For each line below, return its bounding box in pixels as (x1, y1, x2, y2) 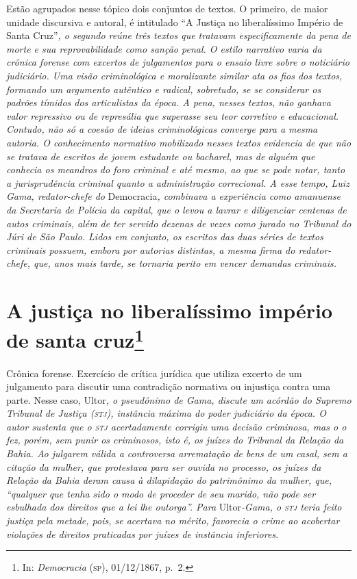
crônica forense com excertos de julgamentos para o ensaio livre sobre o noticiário (6, 55, 349, 69)
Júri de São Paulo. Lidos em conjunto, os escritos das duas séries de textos (6, 229, 323, 244)
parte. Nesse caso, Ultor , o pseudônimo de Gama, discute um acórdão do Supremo (6, 392, 352, 407)
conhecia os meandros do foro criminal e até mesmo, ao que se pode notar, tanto (6, 162, 345, 177)
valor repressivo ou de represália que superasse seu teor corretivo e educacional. (6, 108, 339, 123)
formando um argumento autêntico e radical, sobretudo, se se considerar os (6, 81, 321, 96)
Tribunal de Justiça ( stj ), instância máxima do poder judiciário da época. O (6, 406, 326, 420)
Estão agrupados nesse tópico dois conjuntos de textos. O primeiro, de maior (6, 1, 328, 15)
